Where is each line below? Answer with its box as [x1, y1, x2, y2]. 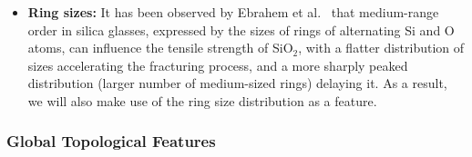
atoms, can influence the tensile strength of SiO [27, 38, 293, 57]
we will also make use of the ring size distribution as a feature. [27, 91, 377, 110]
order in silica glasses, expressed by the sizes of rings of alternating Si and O [27, 20, 455, 39]
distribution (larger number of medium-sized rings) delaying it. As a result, [27, 74, 447, 93]
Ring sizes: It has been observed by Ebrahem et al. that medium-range [27, 3, 439, 21]
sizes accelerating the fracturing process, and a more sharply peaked [27, 55, 408, 74]
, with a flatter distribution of [298, 38, 465, 57]
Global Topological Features [6, 130, 216, 152]
